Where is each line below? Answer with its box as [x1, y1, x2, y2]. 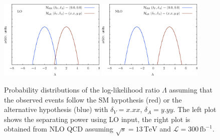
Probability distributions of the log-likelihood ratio [4, 84, 160, 95]
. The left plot [173, 104, 216, 114]
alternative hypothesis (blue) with [4, 104, 108, 114]
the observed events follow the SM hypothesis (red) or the [4, 94, 182, 104]
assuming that [169, 84, 213, 95]
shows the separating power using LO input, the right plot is [4, 113, 190, 124]
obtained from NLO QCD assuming [4, 123, 113, 134]
